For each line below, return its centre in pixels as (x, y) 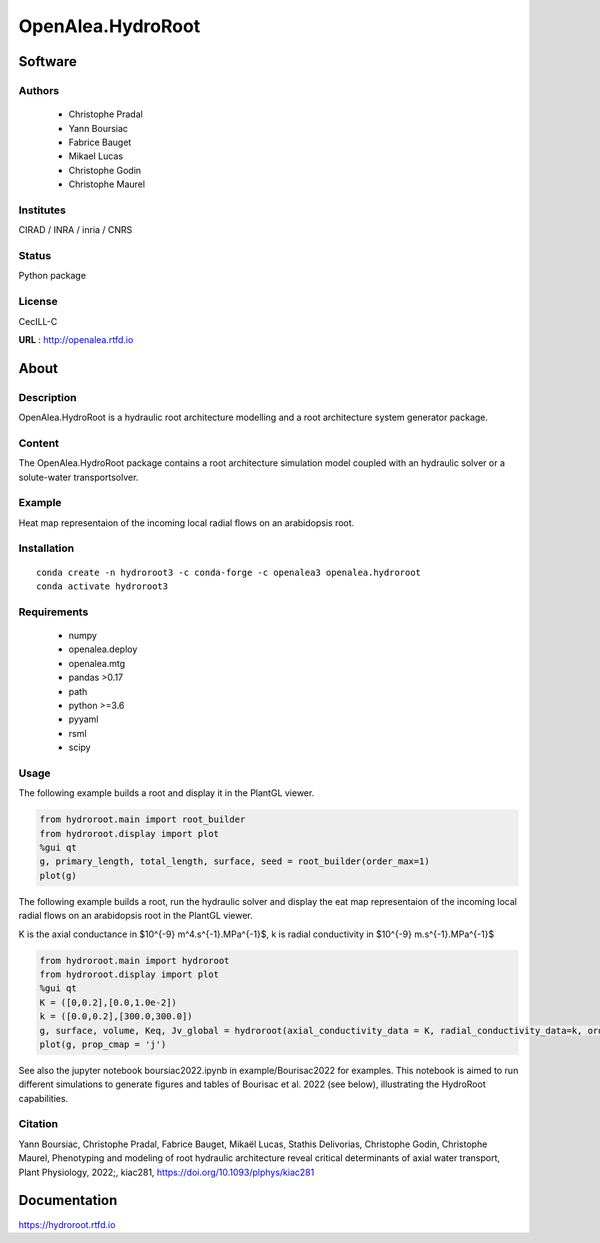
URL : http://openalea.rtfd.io (76, 339)
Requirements (53, 612)
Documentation (68, 1200)
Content (39, 443)
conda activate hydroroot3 (102, 586)
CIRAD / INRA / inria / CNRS (75, 230)
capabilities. (43, 1098)
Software (47, 61)
